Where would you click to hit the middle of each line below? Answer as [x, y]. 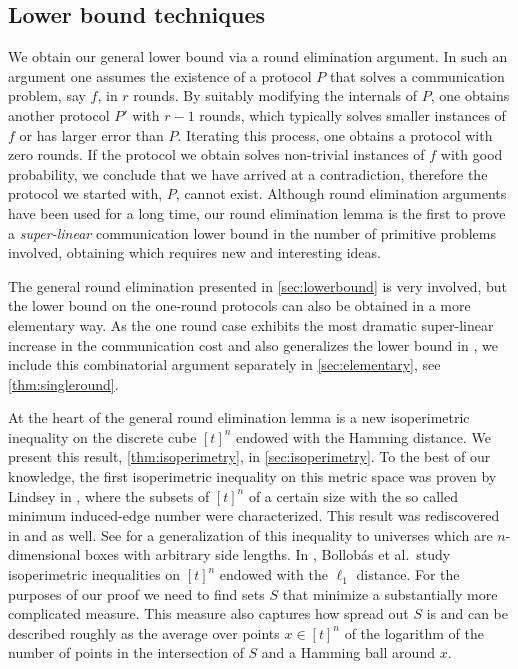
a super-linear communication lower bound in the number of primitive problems [252, 232]
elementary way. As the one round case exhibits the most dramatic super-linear [251, 324]
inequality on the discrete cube [102, 436]
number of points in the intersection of [126, 652]
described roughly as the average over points [144, 632]
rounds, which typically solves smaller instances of [352, 114]
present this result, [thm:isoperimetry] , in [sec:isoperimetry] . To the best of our [249, 456]
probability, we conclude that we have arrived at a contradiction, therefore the [248, 173]
